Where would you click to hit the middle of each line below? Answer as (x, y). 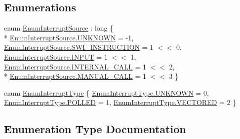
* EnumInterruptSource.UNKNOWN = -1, (69, 37)
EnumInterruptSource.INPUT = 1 (56, 56)
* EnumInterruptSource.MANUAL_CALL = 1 (75, 76)
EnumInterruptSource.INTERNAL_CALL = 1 (75, 66)
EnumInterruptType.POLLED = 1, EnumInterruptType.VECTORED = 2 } (120, 102)
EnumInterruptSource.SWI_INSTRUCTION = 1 (79, 47)
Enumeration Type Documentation (95, 129)
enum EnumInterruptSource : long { (59, 28)
